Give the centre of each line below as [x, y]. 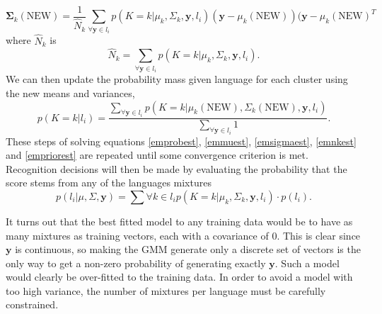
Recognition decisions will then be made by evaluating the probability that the [176, 168]
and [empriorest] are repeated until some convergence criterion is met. [157, 155]
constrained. [32, 304]
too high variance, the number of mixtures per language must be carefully [166, 290]
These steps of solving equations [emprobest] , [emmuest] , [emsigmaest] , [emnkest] [181, 141]
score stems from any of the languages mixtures [109, 183]
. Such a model [307, 263]
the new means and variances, [70, 93]
